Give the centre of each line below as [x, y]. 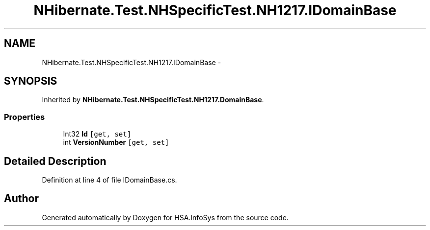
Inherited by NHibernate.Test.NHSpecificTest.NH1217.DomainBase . [153, 100]
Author [21, 199]
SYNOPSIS [31, 81]
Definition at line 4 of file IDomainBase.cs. [109, 180]
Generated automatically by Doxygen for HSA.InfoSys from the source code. [165, 217]
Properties [25, 117]
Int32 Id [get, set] [97, 134]
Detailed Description [55, 161]
